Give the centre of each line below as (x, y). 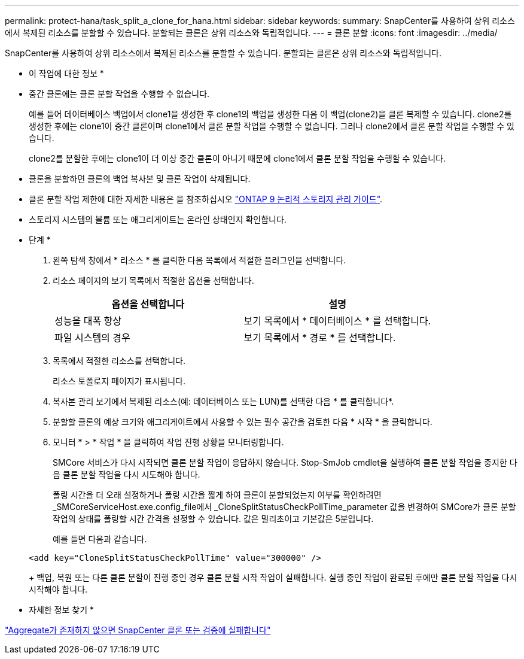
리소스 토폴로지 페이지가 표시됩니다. (119, 381)
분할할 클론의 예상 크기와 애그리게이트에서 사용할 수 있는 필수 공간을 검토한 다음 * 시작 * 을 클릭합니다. (243, 422)
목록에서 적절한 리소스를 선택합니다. (119, 361)
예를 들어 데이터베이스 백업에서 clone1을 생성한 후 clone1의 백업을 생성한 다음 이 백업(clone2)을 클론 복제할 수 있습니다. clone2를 (270, 114)
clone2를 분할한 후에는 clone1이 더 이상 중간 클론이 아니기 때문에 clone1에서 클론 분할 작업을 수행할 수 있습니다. (237, 158)
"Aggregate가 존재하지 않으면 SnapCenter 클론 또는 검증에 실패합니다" (138, 630)
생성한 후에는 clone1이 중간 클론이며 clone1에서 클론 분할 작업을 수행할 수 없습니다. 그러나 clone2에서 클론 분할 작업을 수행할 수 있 (272, 126)
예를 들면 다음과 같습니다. (100, 539)
